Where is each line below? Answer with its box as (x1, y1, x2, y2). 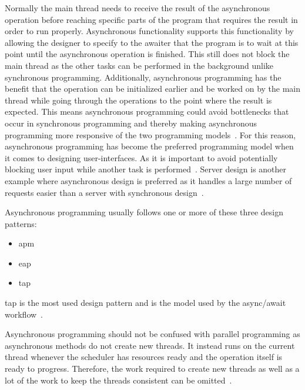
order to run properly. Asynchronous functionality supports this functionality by (5, 25, 294, 37)
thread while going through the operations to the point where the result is (5, 94, 272, 106)
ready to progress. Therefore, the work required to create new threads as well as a (5, 362, 300, 375)
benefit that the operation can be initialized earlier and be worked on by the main (5, 82, 301, 95)
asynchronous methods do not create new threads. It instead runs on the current (5, 339, 295, 351)
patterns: (5, 217, 37, 229)
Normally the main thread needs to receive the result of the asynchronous (5, 2, 270, 14)
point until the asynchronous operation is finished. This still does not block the (5, 48, 290, 60)
